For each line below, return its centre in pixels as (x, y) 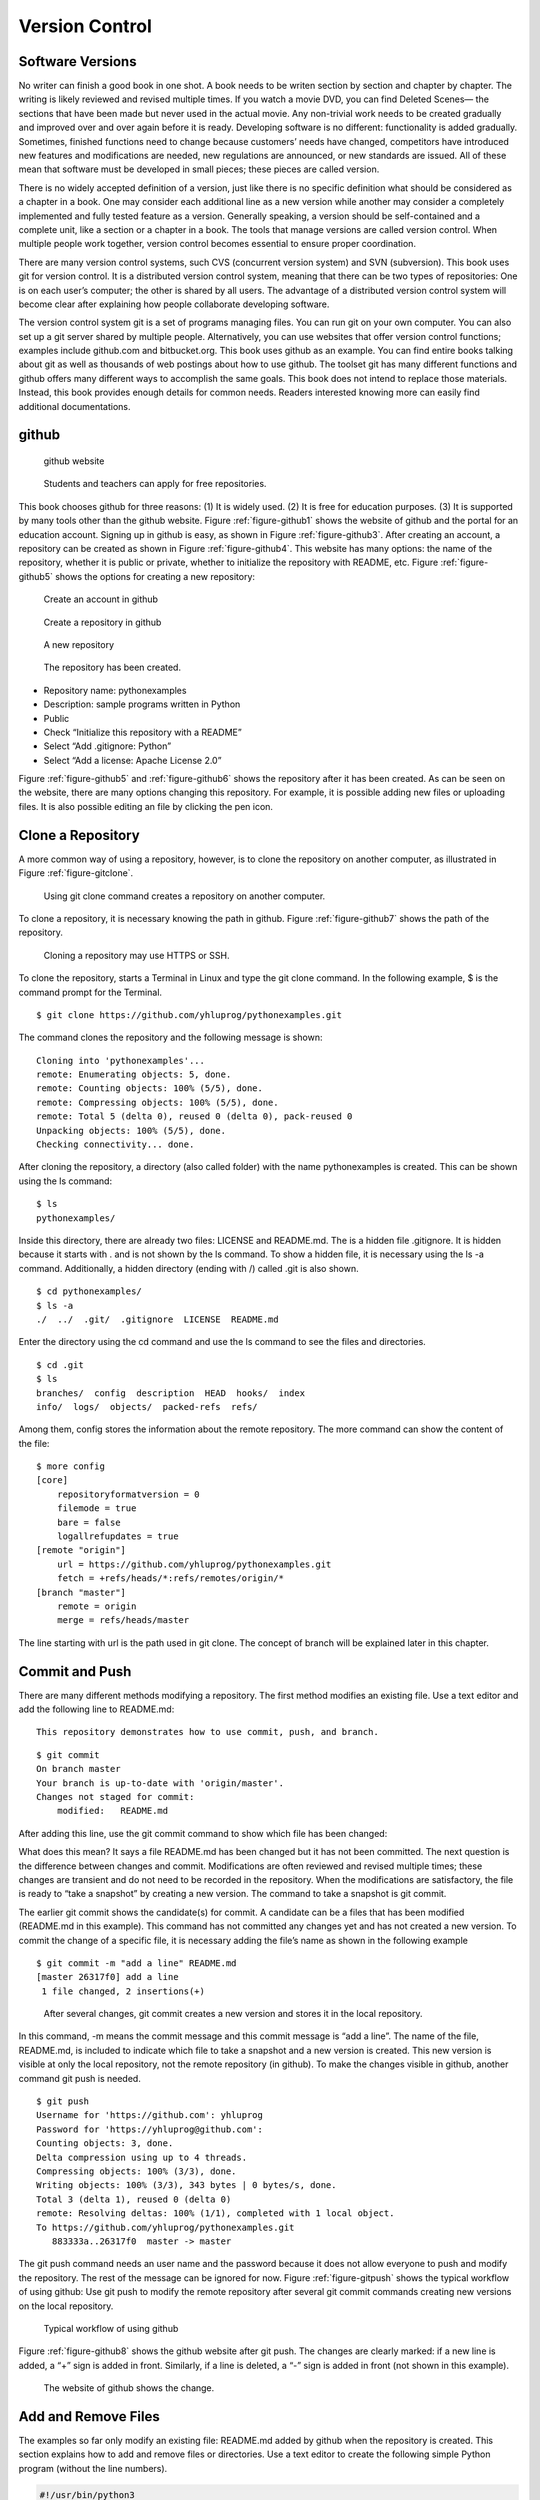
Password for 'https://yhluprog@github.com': (150, 2129)
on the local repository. (66, 2306)
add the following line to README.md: (96, 1709)
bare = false (88, 1522)
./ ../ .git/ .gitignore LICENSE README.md (157, 1319)
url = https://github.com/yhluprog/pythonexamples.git (194, 1564)
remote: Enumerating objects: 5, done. (134, 1074)
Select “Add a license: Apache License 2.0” (132, 760)
